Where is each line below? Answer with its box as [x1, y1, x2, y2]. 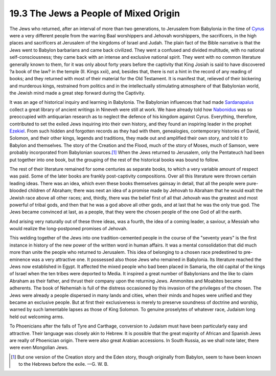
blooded [9, 187, 28, 194]
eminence [9, 256, 31, 262]
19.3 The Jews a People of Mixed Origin [9, 8, 180, 19]
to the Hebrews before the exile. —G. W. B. [18, 361, 109, 367]
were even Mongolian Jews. [9, 344, 69, 350]
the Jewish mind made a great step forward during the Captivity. [9, 90, 145, 96]
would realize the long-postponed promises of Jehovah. [9, 226, 128, 232]
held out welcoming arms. [9, 314, 64, 320]
